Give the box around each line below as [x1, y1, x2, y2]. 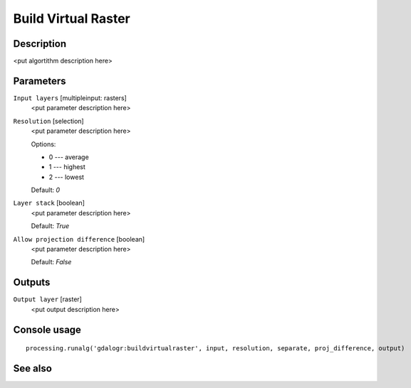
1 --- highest [48, 163, 85, 171]
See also [13, 362, 53, 374]
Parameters [13, 75, 66, 87]
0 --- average [48, 153, 89, 161]
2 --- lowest [48, 173, 85, 181]
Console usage [13, 323, 82, 335]
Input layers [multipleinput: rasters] [13, 93, 128, 102]
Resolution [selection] [13, 117, 85, 125]
